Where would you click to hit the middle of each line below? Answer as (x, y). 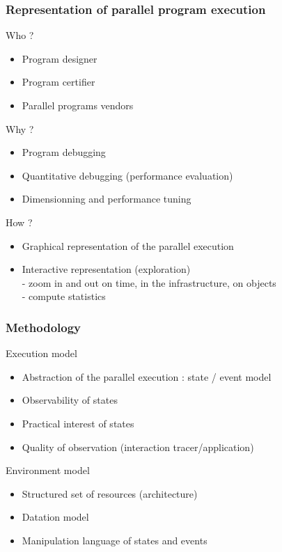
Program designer (60, 58)
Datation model (55, 517)
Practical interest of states (78, 423)
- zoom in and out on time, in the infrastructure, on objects (149, 282)
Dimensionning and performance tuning (107, 199)
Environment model (48, 470)
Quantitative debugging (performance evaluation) (127, 175)
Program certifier (58, 82)
